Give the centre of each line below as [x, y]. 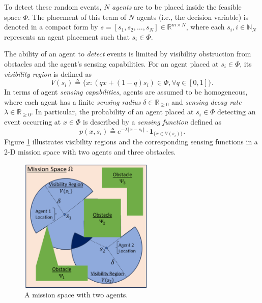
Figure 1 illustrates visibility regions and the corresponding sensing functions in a [131, 142]
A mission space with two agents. [76, 295]
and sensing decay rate [206, 101]
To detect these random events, [53, 7]
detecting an [237, 112]
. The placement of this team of [77, 17]
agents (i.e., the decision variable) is [193, 17]
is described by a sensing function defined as [152, 121]
